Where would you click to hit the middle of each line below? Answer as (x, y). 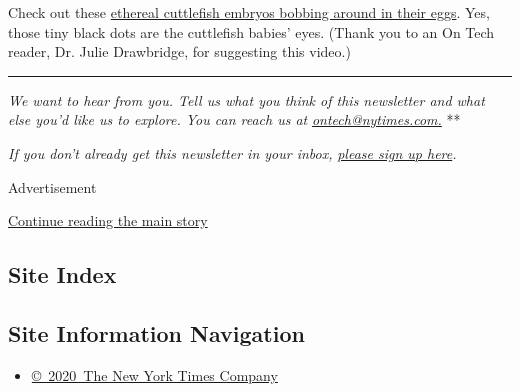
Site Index (62, 274)
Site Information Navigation (156, 332)
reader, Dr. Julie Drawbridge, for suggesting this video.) (179, 51)
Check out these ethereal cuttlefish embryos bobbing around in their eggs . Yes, (249, 12)
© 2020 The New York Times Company (154, 374)
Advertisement (52, 186)
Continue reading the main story (108, 220)
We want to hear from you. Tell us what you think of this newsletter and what (246, 99)
